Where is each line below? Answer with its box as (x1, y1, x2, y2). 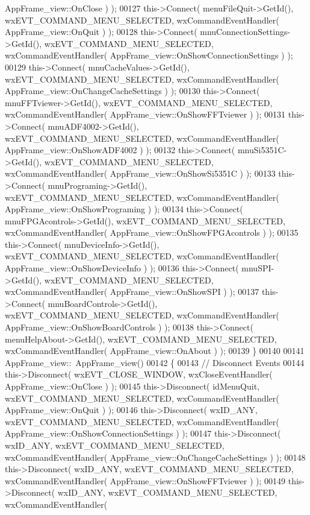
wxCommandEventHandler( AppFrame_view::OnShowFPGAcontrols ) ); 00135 (5, 226, 299, 239)
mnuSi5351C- (237, 144, 287, 156)
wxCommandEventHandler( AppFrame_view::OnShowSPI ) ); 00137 (5, 285, 259, 298)
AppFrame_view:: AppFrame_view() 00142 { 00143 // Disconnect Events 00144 (5, 356, 305, 368)
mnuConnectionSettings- (200, 25, 291, 38)
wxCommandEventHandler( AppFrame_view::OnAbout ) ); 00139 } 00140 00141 (5, 344, 305, 357)
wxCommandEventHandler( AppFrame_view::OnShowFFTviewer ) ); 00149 (5, 474, 286, 487)
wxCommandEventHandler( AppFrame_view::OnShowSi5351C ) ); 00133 (5, 167, 276, 180)
